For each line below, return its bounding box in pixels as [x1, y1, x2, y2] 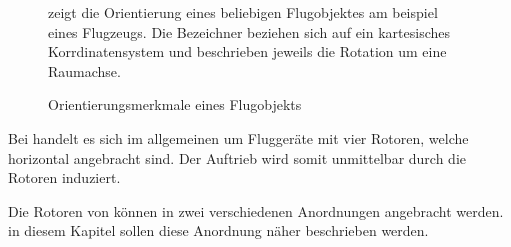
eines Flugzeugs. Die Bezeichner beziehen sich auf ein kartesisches [48, 21, 450, 42]
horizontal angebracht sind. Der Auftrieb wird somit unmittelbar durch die [8, 147, 467, 168]
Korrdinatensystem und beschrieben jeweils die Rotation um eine [48, 41, 447, 62]
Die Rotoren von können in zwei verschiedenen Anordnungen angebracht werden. [8, 200, 504, 221]
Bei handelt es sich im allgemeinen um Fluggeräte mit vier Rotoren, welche [8, 127, 469, 148]
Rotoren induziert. [8, 167, 121, 188]
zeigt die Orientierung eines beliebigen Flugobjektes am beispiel [48, 2, 438, 22]
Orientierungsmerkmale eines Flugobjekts [48, 94, 302, 115]
